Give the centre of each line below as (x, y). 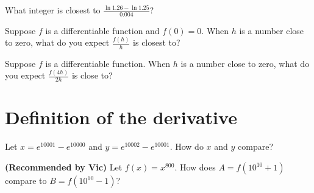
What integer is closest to (53, 10)
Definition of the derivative (121, 117)
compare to (26, 181)
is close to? (92, 75)
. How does (195, 167)
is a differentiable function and (102, 30)
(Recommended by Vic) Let (64, 167)
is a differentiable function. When (108, 63)
